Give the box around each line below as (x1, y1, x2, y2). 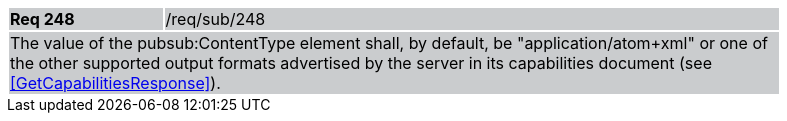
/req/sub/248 (165, 9, 266, 29)
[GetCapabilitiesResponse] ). (10, 73, 221, 93)
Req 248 (10, 9, 75, 29)
